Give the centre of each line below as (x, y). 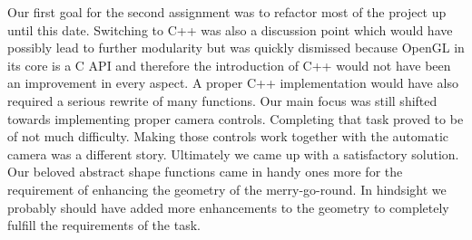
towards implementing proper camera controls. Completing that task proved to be (236, 118)
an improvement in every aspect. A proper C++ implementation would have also (233, 83)
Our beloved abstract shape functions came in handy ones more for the (205, 172)
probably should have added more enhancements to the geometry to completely (228, 207)
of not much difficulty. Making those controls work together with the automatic (228, 136)
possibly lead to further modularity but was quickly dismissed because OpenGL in (236, 48)
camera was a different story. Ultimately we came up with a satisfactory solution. (233, 154)
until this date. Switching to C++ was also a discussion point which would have (230, 29)
